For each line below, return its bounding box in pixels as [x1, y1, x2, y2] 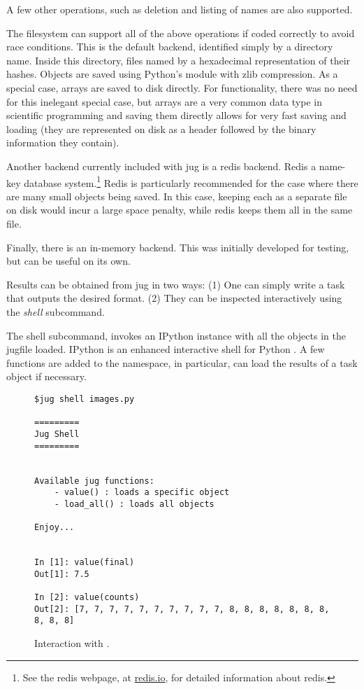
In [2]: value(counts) [34, 592, 140, 603]
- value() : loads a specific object [54, 487, 230, 498]
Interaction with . [34, 636, 110, 650]
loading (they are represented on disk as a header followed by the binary [6, 121, 316, 136]
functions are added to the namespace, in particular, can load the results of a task [6, 355, 358, 370]
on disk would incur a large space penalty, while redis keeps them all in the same [6, 202, 353, 217]
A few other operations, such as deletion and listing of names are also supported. [6, 2, 353, 16]
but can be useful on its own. [6, 253, 131, 268]
